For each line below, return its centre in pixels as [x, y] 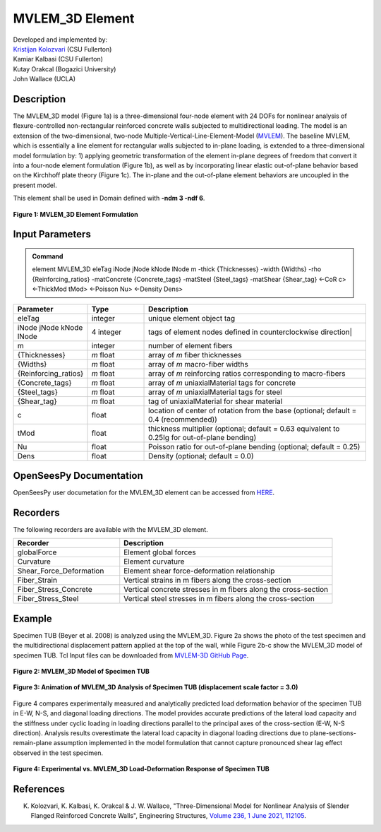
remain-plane [32, 743]
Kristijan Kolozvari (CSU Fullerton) [62, 49]
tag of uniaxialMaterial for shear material [216, 401]
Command [48, 256]
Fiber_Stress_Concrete [55, 590]
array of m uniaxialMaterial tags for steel [215, 392]
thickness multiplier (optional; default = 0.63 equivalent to [244, 429]
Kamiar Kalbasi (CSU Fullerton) [58, 59]
